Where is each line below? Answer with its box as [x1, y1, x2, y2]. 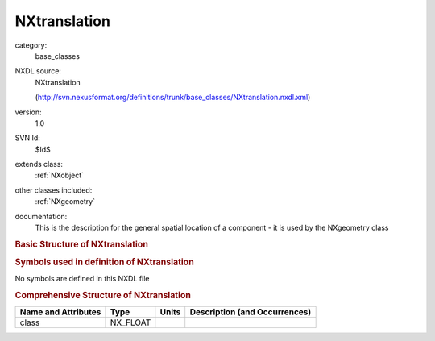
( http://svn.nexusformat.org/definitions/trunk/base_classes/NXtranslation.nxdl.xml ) [35, 93, 311, 102]
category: [14, 40, 48, 50]
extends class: [14, 160, 64, 169]
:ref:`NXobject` [35, 170, 85, 181]
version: [14, 107, 42, 117]
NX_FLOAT [110, 317, 151, 328]
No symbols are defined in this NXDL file [14, 274, 150, 284]
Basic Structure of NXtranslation [14, 239, 149, 250]
